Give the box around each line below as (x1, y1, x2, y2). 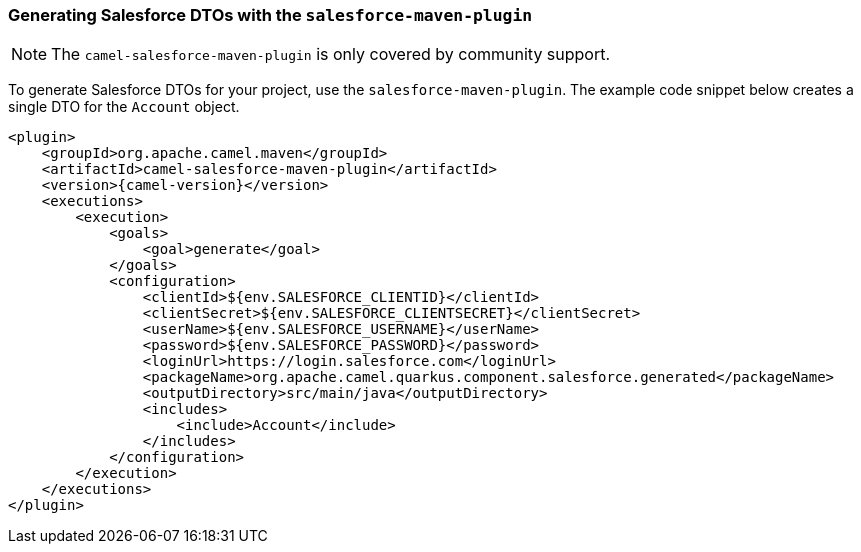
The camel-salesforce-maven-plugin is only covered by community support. (51, 44, 611, 65)
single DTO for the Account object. (8, 98, 240, 116)
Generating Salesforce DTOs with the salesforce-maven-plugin (8, 5, 533, 25)
